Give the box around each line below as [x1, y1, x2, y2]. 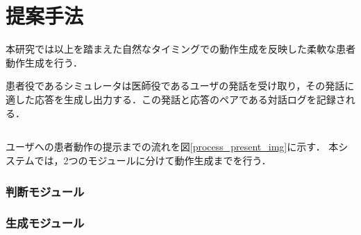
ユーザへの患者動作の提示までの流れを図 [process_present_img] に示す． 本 [6, 139, 339, 154]
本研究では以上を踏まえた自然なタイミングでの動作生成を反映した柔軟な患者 [6, 42, 355, 56]
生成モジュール [6, 214, 85, 232]
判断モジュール [6, 182, 85, 200]
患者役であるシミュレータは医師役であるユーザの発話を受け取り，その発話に [6, 78, 355, 93]
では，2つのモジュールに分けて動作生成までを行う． [34, 153, 271, 168]
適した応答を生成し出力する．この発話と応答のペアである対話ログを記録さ [6, 92, 346, 106]
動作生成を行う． [6, 55, 83, 69]
